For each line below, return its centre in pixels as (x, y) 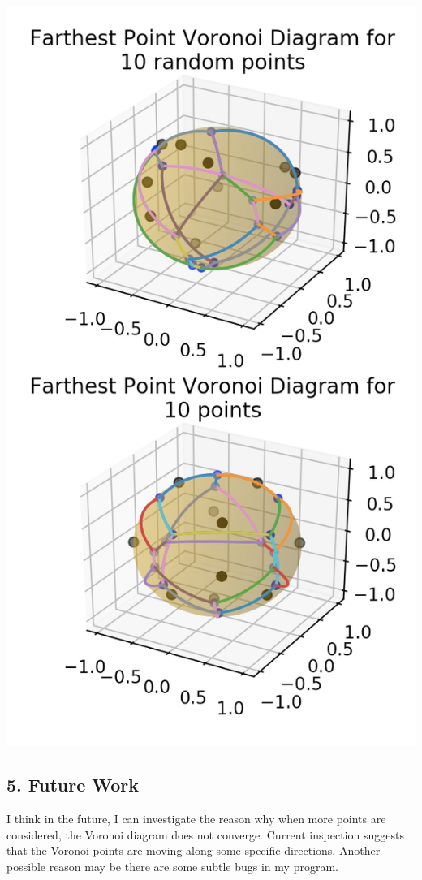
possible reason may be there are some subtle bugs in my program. (172, 866)
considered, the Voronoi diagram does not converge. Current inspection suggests (205, 834)
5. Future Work (73, 785)
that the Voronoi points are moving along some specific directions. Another (194, 850)
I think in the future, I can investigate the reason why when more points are (196, 819)
